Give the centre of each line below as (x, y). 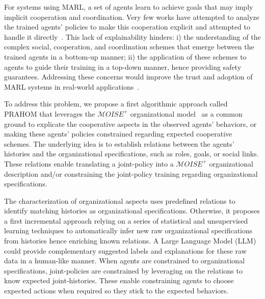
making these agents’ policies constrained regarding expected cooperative (118, 134)
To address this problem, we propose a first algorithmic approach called (116, 104)
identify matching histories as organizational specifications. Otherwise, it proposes (132, 211)
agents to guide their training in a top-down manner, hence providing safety (123, 66)
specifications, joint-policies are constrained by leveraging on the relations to (123, 270)
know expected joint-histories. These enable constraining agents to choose (119, 280)
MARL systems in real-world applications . (72, 86)
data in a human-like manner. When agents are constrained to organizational (125, 261)
